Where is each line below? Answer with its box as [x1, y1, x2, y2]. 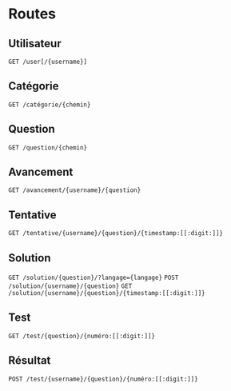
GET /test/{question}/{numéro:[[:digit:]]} [8, 332, 156, 340]
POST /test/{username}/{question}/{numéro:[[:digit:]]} [8, 375, 198, 383]
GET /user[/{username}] [8, 58, 88, 66]
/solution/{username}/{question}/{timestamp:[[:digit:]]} [8, 289, 205, 297]
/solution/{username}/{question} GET [8, 282, 133, 290]
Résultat [8, 353, 51, 368]
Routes [8, 5, 56, 23]
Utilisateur [8, 37, 62, 50]
